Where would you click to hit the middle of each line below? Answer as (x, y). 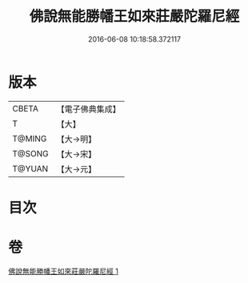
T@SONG (31, 153)
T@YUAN (30, 168)
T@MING (30, 139)
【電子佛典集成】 (89, 109)
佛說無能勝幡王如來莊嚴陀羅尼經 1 (63, 271)
